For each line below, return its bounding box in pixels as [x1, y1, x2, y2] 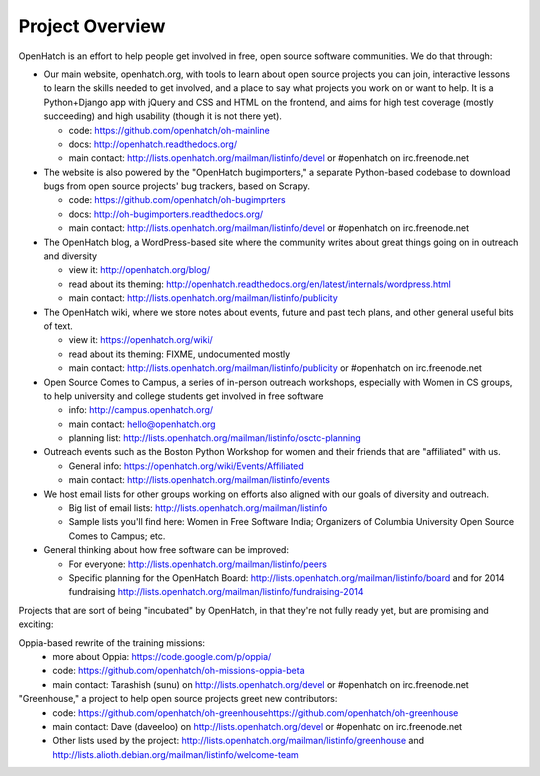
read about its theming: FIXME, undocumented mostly [68, 348, 291, 360]
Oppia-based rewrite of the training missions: [18, 636, 205, 649]
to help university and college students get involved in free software [43, 390, 324, 402]
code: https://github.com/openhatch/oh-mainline [68, 124, 270, 136]
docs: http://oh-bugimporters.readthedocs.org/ [68, 208, 264, 220]
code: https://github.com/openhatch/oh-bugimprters [68, 194, 286, 206]
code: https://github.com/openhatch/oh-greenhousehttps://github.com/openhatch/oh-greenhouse [52, 706, 459, 719]
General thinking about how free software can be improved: [43, 544, 290, 556]
